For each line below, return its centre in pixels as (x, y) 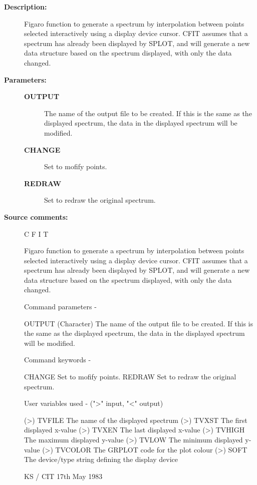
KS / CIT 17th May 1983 (63, 476)
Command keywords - (58, 360)
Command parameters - (60, 307)
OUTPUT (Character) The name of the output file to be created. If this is (139, 323)
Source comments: (36, 216)
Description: (26, 7)
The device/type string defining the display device (101, 459)
